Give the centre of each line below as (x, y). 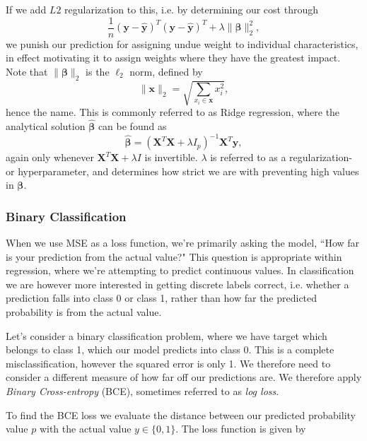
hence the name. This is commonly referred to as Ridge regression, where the (173, 112)
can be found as (132, 126)
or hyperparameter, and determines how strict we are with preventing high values (182, 171)
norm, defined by (166, 71)
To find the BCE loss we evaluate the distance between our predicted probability (181, 414)
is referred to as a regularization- (281, 157)
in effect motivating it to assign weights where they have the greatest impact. (173, 58)
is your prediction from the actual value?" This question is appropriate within (174, 256)
